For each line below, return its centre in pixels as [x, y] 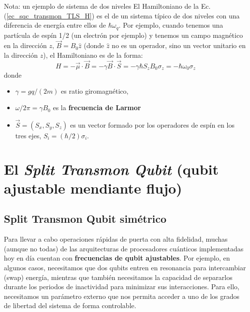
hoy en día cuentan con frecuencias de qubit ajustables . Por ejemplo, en [117, 258]
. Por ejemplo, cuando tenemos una [171, 25]
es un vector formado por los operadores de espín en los [152, 124]
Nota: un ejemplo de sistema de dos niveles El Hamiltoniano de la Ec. [107, 6]
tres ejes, [28, 135]
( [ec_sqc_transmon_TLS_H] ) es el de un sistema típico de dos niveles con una [122, 15]
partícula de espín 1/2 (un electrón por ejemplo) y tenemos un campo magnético [124, 35]
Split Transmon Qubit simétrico [85, 219]
